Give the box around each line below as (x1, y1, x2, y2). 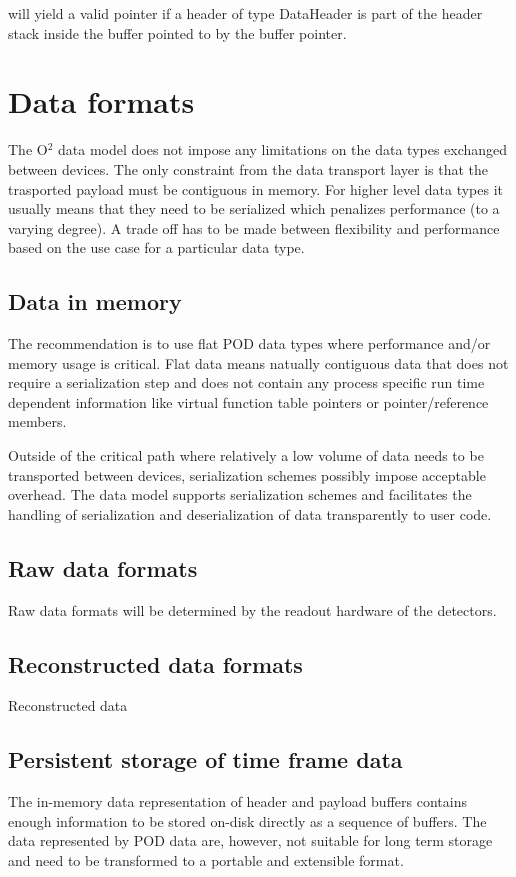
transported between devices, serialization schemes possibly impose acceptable (8, 464, 486, 485)
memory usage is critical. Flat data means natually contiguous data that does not (8, 352, 509, 373)
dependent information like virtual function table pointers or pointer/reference (8, 391, 489, 412)
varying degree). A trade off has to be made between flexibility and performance (8, 217, 500, 238)
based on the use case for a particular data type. (8, 237, 305, 258)
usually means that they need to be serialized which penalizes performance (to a (8, 198, 500, 219)
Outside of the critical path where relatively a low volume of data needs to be (8, 445, 484, 466)
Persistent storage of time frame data (8, 744, 403, 775)
